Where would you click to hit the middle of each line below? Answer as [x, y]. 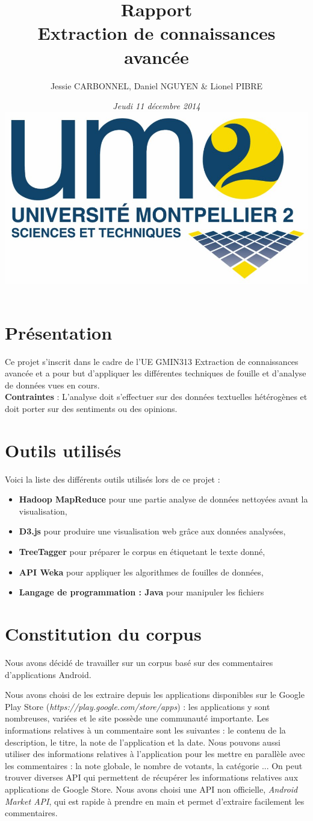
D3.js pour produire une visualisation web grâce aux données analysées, [152, 531]
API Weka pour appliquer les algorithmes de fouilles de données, [141, 572]
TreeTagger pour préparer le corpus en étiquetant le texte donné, [142, 552]
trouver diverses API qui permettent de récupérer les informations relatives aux [152, 777]
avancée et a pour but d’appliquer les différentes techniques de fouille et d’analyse [156, 373]
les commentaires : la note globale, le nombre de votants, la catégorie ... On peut [154, 765]
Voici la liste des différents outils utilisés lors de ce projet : [113, 479]
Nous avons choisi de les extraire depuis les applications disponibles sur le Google [155, 695]
